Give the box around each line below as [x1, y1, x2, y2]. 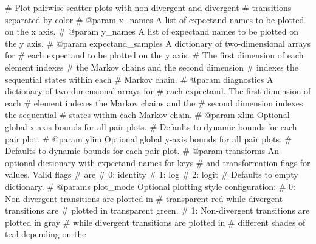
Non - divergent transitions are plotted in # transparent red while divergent [5, 192, 283, 204]
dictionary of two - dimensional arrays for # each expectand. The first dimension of [5, 85, 311, 97]
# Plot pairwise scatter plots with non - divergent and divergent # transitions [5, 1, 292, 13]
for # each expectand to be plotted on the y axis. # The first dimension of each [5, 49, 304, 61]
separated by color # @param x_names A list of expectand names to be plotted [5, 13, 304, 26]
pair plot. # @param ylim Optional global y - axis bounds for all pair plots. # [5, 132, 292, 145]
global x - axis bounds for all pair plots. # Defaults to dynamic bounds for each [5, 120, 297, 133]
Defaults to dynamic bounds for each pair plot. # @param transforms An [5, 144, 280, 157]
